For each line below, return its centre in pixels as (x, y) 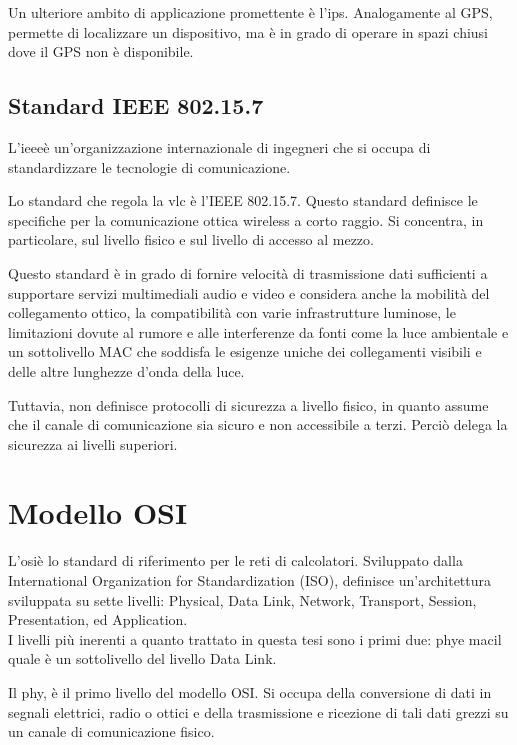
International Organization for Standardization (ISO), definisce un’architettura (250, 580)
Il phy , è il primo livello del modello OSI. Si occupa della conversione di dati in (250, 691)
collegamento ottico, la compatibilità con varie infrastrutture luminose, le (232, 312)
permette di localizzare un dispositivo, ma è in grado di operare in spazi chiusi (248, 31)
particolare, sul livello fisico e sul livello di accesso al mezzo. (191, 239)
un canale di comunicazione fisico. (111, 731)
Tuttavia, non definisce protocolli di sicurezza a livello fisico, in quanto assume (248, 404)
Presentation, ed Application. (98, 619)
